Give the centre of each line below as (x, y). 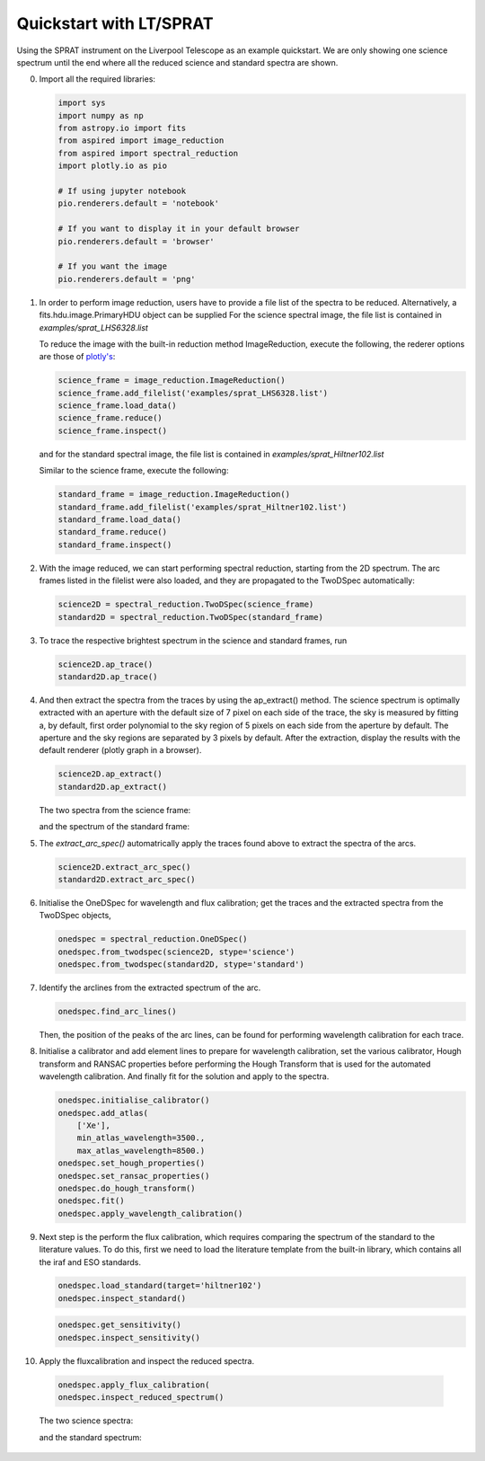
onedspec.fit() (91, 1201)
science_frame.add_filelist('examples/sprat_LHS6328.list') (193, 393)
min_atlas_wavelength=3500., (141, 1138)
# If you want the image (113, 266)
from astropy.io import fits (122, 128)
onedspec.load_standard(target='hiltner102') (160, 1286)
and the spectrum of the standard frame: (115, 827)
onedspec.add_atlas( (103, 1113)
